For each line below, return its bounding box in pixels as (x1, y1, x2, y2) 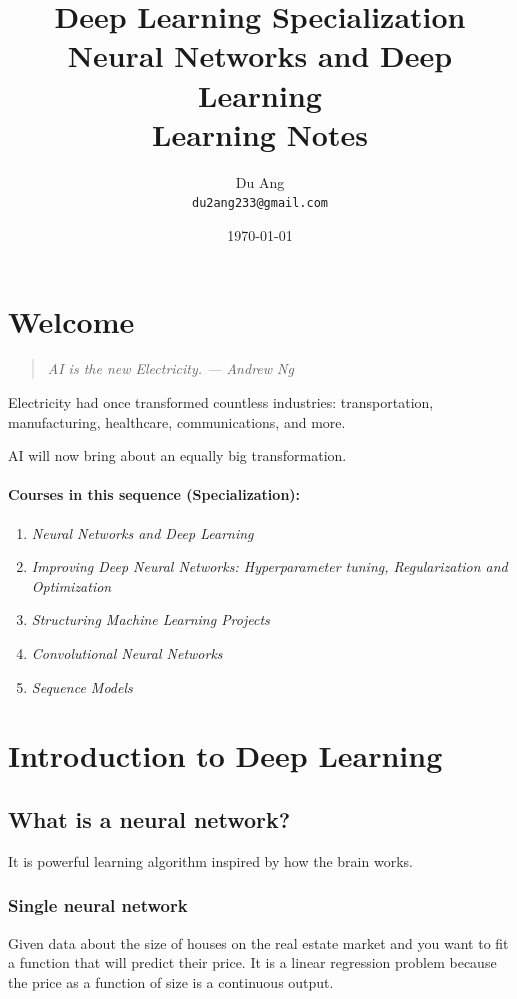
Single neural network (8, 893, 188, 918)
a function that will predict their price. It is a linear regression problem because (8, 952, 497, 973)
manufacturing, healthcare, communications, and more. (8, 411, 346, 432)
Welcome (8, 300, 135, 341)
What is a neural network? (8, 803, 291, 834)
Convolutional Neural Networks (31, 643, 223, 664)
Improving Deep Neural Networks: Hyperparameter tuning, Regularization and (31, 556, 508, 577)
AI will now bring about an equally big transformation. (8, 445, 347, 466)
